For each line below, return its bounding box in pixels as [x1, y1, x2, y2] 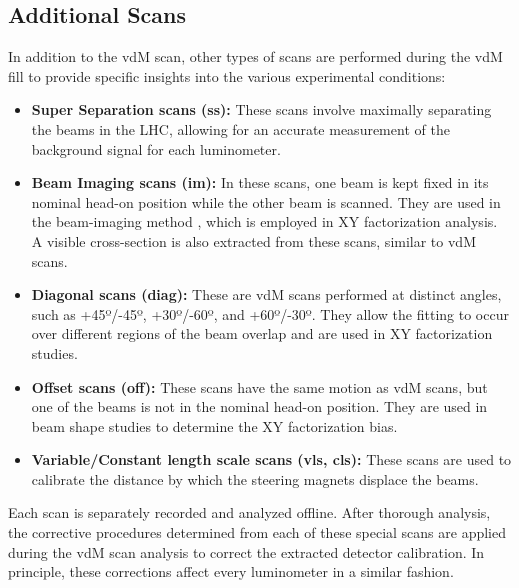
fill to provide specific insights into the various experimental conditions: [8, 65, 446, 86]
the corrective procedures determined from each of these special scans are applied [8, 522, 506, 543]
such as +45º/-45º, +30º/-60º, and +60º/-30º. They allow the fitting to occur [31, 303, 509, 324]
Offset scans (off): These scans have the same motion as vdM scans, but [31, 376, 488, 397]
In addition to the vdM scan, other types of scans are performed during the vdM [8, 46, 503, 67]
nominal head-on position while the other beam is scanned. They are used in [31, 191, 501, 212]
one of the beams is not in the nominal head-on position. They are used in [31, 396, 488, 417]
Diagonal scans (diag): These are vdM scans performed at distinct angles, [31, 284, 502, 305]
